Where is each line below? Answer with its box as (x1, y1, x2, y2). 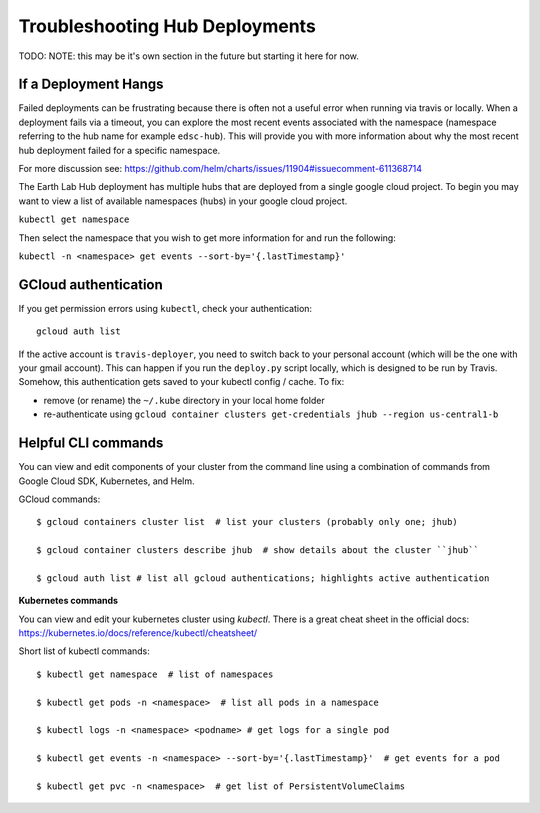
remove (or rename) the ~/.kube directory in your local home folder (43, 394, 325, 406)
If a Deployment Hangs (18, 76, 164, 93)
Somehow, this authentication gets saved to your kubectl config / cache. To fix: (18, 376, 345, 388)
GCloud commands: (18, 493, 101, 505)
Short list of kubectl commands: (18, 645, 150, 657)
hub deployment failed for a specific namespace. (18, 144, 221, 156)
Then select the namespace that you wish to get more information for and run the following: (18, 231, 397, 244)
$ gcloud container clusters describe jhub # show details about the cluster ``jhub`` (36, 545, 480, 556)
